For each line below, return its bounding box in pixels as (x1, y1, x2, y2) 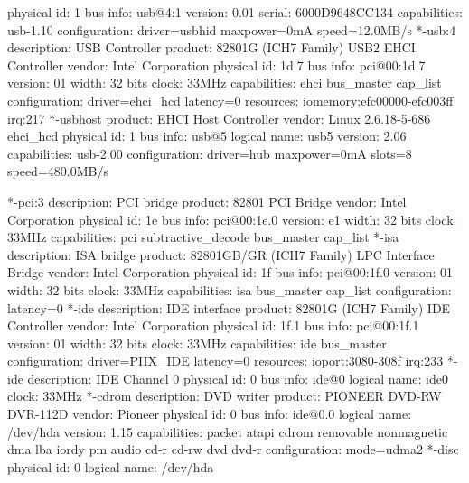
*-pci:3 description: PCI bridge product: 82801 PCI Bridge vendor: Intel (7, 191, 407, 210)
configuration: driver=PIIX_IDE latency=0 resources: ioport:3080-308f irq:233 (7, 351, 444, 370)
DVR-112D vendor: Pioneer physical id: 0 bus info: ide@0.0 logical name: (7, 404, 412, 423)
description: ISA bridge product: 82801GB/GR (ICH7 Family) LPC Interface (7, 245, 435, 264)
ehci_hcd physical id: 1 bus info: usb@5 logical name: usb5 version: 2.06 (7, 126, 407, 145)
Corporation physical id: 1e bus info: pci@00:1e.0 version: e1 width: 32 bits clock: (7, 209, 457, 228)
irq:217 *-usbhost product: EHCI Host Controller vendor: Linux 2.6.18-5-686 (7, 108, 431, 127)
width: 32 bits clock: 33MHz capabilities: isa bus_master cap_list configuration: (7, 280, 452, 299)
